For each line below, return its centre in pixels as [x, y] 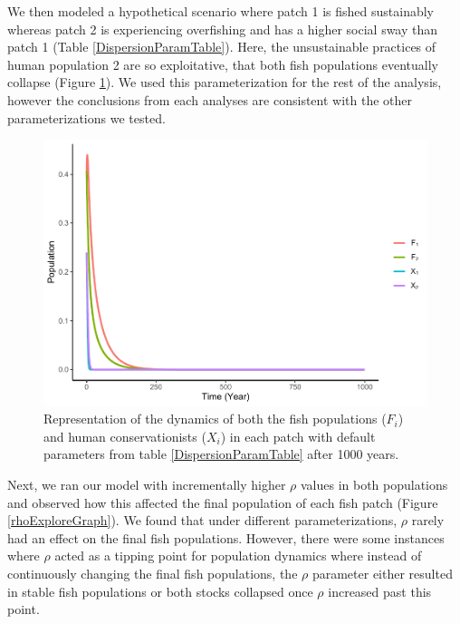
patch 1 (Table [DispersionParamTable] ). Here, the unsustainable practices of [222, 47]
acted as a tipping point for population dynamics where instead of [238, 556]
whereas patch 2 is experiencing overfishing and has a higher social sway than [223, 29]
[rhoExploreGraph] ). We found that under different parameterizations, [202, 520]
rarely [428, 520]
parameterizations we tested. [86, 117]
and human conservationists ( [125, 436]
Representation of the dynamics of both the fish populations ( [215, 419]
